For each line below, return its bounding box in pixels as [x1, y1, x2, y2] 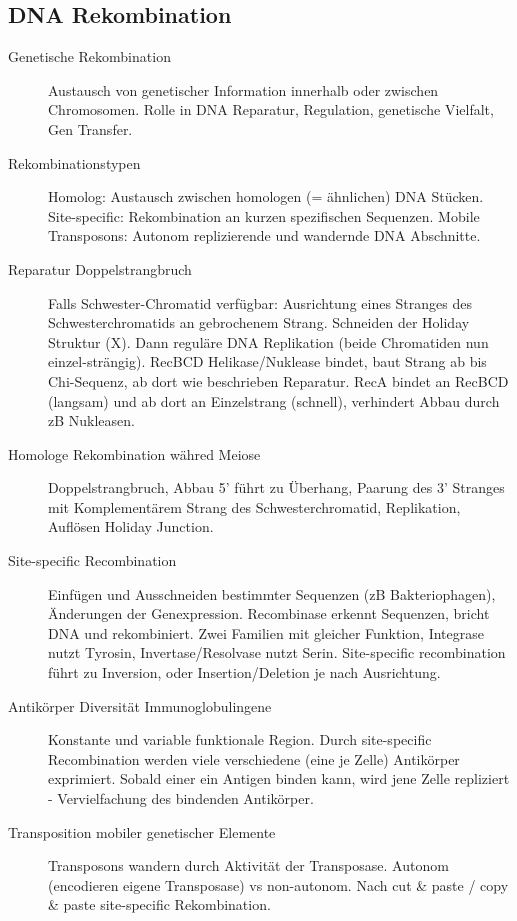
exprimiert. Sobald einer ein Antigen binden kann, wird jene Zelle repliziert [48, 768, 510, 789]
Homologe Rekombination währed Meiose [8, 443, 261, 464]
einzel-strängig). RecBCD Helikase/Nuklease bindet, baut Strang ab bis [48, 351, 487, 372]
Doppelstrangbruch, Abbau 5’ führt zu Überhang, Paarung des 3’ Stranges [48, 477, 505, 498]
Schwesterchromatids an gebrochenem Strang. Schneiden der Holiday [48, 312, 470, 333]
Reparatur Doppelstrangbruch [8, 258, 192, 279]
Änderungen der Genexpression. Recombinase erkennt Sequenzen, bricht [48, 603, 490, 624]
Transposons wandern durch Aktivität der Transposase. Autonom [48, 855, 449, 876]
